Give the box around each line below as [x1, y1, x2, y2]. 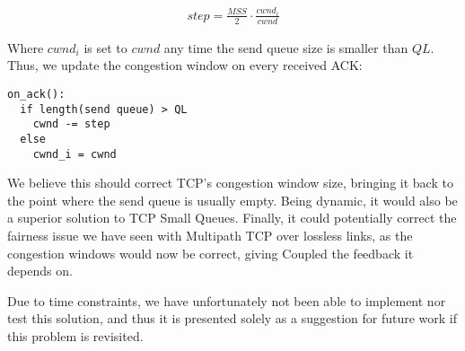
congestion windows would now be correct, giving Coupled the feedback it [7, 243, 414, 262]
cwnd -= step [32, 118, 110, 131]
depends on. [7, 261, 73, 280]
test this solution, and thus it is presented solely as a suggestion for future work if [7, 309, 458, 328]
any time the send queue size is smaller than [163, 38, 408, 57]
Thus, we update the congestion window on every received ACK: [7, 56, 363, 75]
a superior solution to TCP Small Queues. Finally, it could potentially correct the [7, 208, 457, 227]
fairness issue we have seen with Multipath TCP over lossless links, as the [7, 226, 413, 245]
